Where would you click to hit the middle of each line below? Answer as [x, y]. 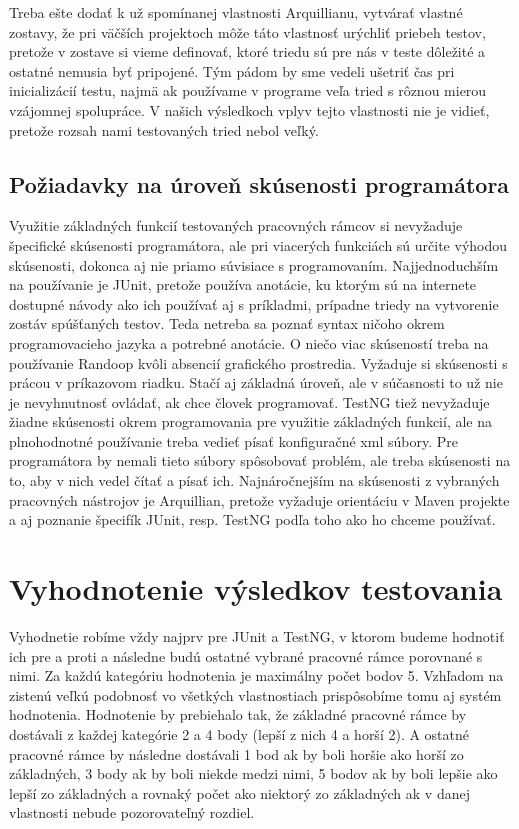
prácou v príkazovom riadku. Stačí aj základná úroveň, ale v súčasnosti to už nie [256, 382]
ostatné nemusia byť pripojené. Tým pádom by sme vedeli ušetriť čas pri [232, 70]
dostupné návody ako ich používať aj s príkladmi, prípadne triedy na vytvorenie [254, 303]
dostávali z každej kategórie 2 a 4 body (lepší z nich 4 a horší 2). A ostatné [239, 733]
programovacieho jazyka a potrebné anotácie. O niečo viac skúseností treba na [249, 342]
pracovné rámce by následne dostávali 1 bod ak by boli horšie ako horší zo [236, 753]
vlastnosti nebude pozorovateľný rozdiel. [132, 812]
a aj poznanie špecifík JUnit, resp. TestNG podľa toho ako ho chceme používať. [252, 519]
